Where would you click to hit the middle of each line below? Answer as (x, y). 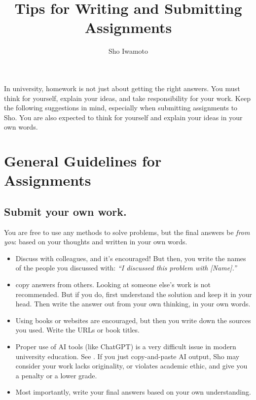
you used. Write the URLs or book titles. (77, 330)
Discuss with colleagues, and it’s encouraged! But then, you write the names (131, 258)
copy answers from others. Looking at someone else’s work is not (113, 284)
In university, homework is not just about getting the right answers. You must (122, 88)
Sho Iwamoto (128, 51)
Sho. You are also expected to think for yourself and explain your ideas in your (123, 117)
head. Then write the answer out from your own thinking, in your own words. (133, 304)
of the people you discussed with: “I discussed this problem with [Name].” (126, 268)
